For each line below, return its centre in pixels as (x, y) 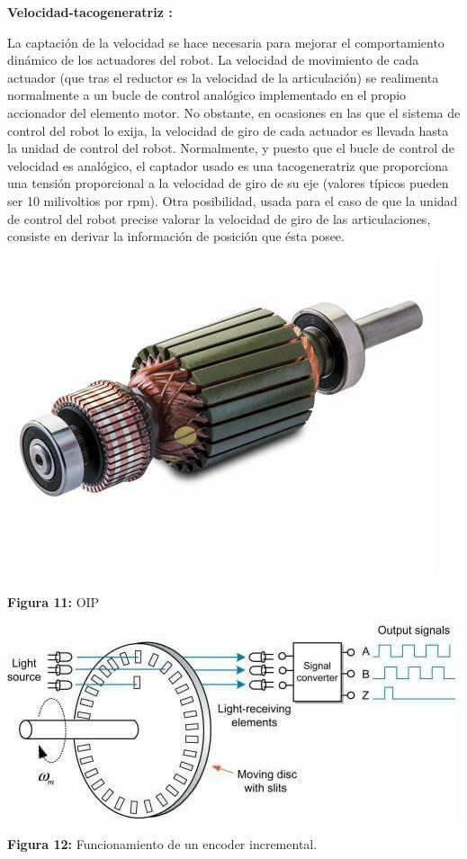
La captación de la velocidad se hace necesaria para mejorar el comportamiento (226, 42)
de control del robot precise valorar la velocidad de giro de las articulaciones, (219, 218)
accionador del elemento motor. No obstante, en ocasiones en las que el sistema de (234, 112)
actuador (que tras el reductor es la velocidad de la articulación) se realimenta (223, 77)
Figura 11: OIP (54, 602)
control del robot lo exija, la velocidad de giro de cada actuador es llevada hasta (228, 130)
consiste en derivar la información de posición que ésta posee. (176, 236)
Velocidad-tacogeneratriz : (90, 12)
